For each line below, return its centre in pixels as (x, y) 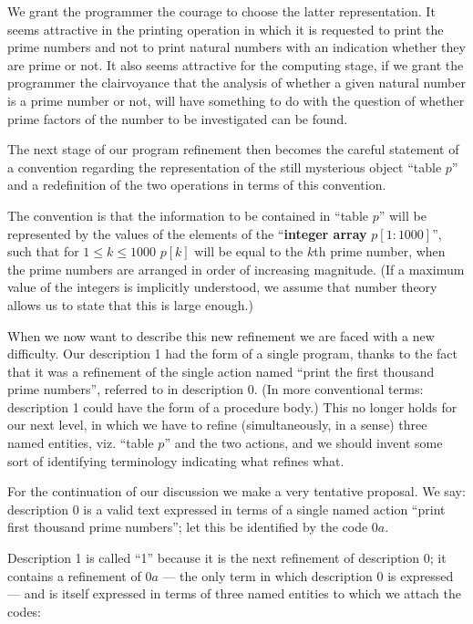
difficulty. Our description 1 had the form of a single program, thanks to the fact (232, 354)
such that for (43, 251)
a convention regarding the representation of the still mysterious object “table (225, 166)
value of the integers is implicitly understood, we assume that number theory (222, 287)
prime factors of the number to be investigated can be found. (178, 118)
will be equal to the (249, 251)
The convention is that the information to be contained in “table (188, 215)
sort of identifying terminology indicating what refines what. (176, 460)
